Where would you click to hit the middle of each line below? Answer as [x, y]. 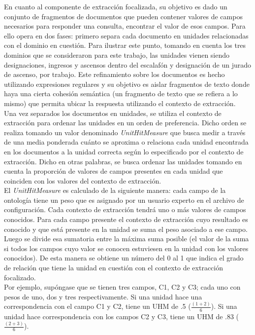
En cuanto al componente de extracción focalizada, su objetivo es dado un [116, 6]
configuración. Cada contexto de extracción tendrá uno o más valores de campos [125, 209]
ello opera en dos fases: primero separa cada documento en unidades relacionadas [126, 35]
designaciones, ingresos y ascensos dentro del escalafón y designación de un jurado [128, 64]
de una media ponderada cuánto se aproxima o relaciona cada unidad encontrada [126, 142]
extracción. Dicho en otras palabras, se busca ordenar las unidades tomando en [123, 161]
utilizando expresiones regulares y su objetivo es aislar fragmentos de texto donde [127, 84]
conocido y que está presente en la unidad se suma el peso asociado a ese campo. [126, 229]
